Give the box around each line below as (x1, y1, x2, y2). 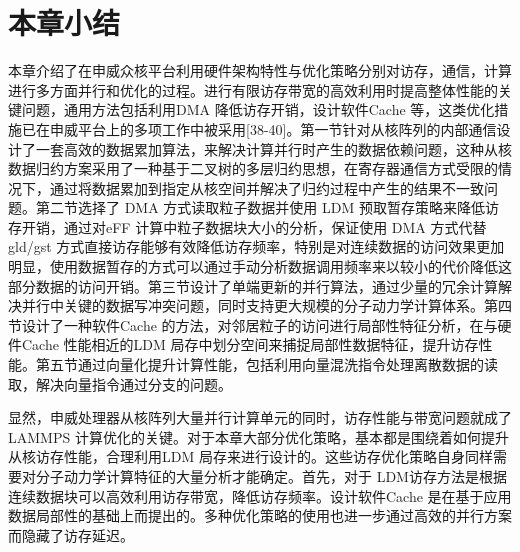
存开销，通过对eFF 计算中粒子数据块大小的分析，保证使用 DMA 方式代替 (8, 216, 487, 237)
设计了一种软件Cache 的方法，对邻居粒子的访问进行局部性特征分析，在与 (21, 314, 498, 335)
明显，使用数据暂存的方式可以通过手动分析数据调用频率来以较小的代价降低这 (8, 256, 512, 277)
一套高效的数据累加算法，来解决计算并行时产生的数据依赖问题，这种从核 (35, 138, 512, 159)
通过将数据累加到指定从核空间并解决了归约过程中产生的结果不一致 (49, 177, 484, 198)
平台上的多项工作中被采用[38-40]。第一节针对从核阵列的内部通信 (77, 118, 497, 139)
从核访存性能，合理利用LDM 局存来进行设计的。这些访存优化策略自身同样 (8, 446, 493, 467)
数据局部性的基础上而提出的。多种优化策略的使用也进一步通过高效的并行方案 (8, 505, 512, 526)
